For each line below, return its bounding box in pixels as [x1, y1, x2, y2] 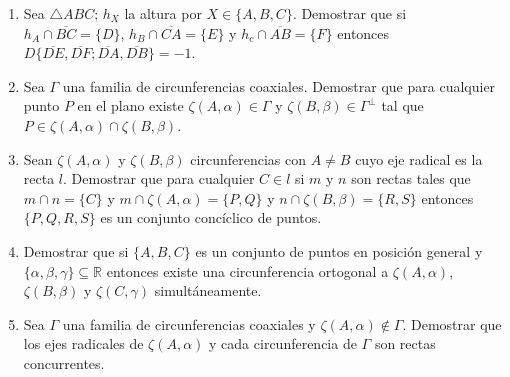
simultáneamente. [154, 280, 262, 301]
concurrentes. [23, 352, 105, 373]
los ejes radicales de [23, 333, 144, 354]
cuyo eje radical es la [355, 148, 483, 169]
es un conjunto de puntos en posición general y [195, 240, 483, 261]
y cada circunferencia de [209, 333, 357, 354]
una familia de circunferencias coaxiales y [62, 313, 316, 334]
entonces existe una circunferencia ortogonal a [106, 260, 389, 281]
